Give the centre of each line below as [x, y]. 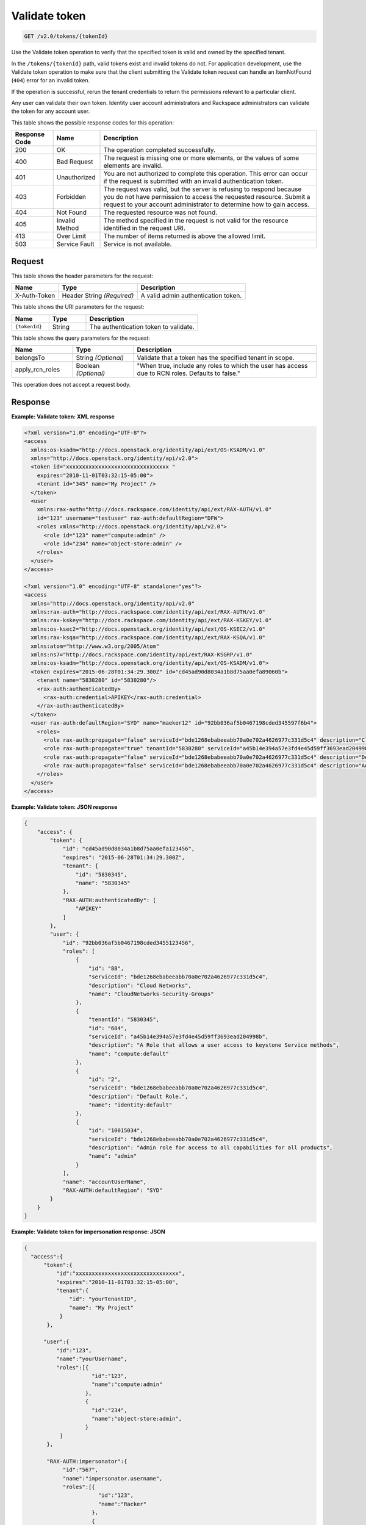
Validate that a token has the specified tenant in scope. [216, 357]
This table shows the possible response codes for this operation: [93, 123]
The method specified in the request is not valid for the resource [196, 221]
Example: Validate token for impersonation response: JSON [88, 1232]
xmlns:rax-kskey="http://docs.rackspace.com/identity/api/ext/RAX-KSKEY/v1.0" [151, 620]
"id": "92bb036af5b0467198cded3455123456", [129, 943]
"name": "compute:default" [129, 1053]
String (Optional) [100, 357]
